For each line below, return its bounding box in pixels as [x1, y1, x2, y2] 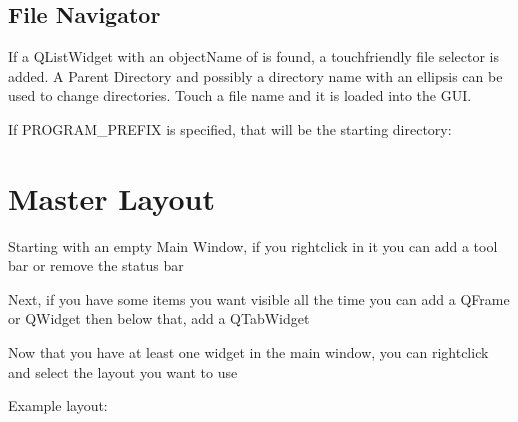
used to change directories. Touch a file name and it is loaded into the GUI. [8, 85, 472, 106]
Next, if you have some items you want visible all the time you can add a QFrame [8, 288, 510, 309]
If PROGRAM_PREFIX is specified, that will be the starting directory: [8, 118, 452, 139]
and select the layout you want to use [8, 361, 238, 382]
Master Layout [8, 177, 215, 218]
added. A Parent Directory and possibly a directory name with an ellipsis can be [8, 65, 503, 86]
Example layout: [8, 395, 108, 416]
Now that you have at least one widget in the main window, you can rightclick [8, 342, 489, 363]
